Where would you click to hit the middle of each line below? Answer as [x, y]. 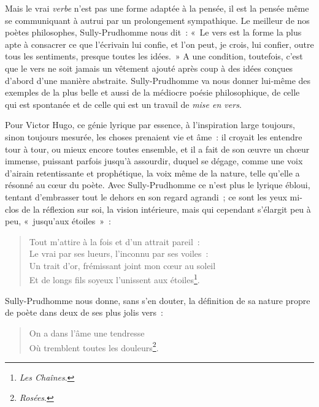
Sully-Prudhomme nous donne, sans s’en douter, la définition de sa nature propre [158, 300]
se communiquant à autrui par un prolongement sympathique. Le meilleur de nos [157, 20]
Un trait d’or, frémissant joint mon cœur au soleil [122, 265]
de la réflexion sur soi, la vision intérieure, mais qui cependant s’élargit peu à [166, 209]
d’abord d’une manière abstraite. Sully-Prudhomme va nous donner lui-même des [158, 80]
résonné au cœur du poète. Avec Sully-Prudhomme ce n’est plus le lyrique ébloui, [158, 185]
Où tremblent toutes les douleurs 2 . [94, 346]
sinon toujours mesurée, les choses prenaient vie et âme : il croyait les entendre [154, 136]
